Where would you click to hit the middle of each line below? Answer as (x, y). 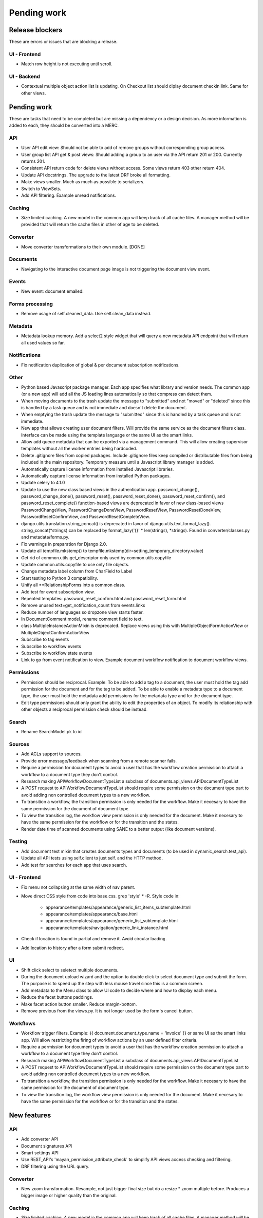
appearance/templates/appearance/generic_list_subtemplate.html (112, 921)
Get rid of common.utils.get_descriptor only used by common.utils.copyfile (96, 557)
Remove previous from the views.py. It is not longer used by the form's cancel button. (107, 1011)
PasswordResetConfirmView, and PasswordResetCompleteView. (86, 517)
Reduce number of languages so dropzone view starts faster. (82, 612)
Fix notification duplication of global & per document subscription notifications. (100, 365)
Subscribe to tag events (45, 639)
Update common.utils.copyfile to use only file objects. (75, 564)
